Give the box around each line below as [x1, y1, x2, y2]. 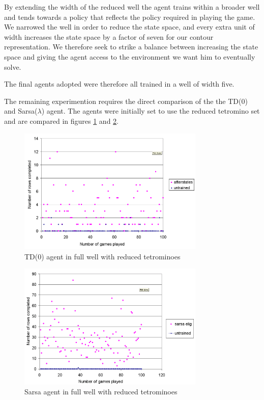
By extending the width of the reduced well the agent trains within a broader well [4, 2, 260, 12]
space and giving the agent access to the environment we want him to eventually [4, 51, 255, 62]
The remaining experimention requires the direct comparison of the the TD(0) [4, 95, 248, 106]
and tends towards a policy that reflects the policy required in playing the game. [4, 11, 255, 22]
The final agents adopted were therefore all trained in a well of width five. [4, 78, 234, 89]
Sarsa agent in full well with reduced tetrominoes [24, 386, 178, 397]
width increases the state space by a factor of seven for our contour [4, 31, 214, 42]
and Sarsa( [4, 105, 38, 116]
